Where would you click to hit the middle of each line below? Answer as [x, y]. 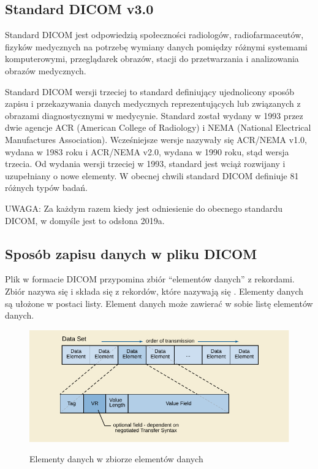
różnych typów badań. [47, 188]
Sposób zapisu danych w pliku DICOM [131, 253]
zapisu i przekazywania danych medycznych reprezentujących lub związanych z [153, 103]
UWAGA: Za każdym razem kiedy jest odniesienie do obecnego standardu [144, 208]
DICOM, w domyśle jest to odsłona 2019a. [85, 220]
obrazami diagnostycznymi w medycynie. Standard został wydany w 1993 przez [154, 115]
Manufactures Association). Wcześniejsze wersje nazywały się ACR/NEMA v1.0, [156, 139]
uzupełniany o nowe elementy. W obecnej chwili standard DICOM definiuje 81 [152, 175]
